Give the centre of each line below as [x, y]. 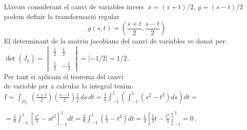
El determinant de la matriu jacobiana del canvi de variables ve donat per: [116, 41]
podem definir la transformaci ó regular [62, 16]
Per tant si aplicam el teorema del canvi [64, 76]
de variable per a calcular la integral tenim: [69, 86]
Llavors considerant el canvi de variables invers [74, 6]
